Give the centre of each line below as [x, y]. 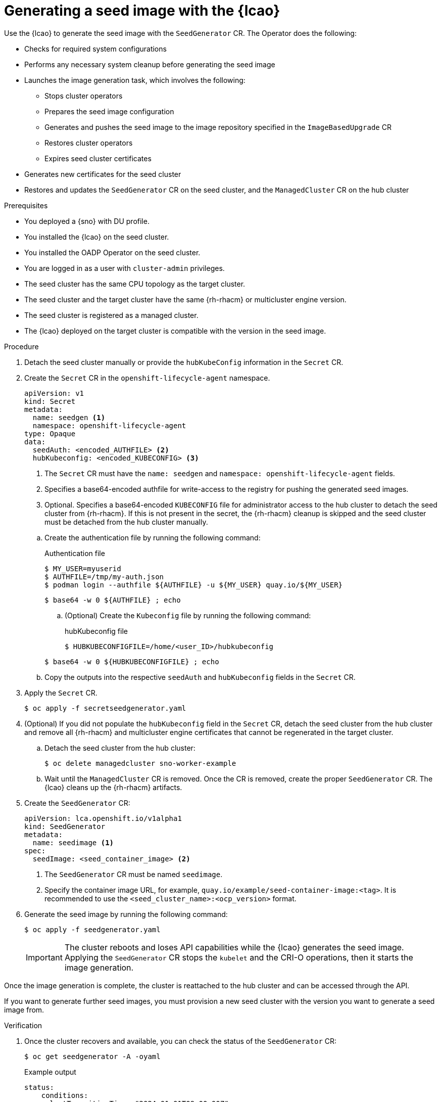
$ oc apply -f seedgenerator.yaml [92, 929]
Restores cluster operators [89, 143]
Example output [50, 1072]
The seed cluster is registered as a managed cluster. [111, 315]
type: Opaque [50, 433]
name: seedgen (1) [69, 417]
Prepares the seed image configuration [109, 111]
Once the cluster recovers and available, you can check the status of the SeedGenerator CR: [181, 1041]
